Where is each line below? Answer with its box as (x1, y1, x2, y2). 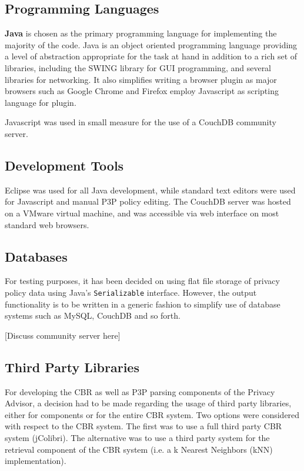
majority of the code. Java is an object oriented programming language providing (5, 38, 298, 51)
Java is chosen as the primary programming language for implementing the (5, 27, 277, 39)
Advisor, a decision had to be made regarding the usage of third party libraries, (5, 397, 292, 409)
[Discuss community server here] (5, 329, 121, 341)
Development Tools (5, 156, 124, 174)
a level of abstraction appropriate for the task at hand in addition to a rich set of (5, 50, 298, 62)
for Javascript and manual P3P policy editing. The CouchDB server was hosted (5, 195, 291, 208)
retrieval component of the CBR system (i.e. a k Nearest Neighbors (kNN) (5, 443, 273, 455)
